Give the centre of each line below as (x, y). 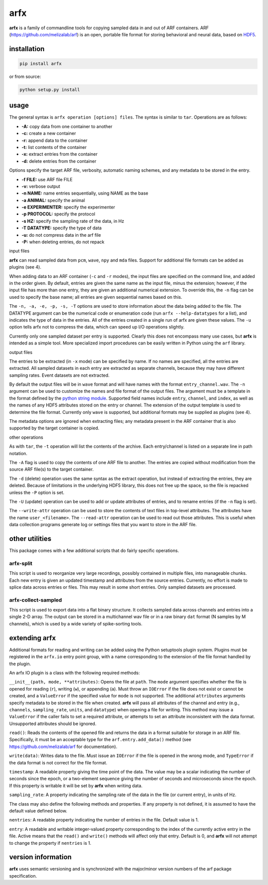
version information (40, 857)
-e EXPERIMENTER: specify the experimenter (68, 207)
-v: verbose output (41, 186)
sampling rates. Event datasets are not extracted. (59, 375)
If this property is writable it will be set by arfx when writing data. (76, 785)
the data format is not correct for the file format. (58, 762)
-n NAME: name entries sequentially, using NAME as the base (85, 193)
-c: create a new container (49, 134)
